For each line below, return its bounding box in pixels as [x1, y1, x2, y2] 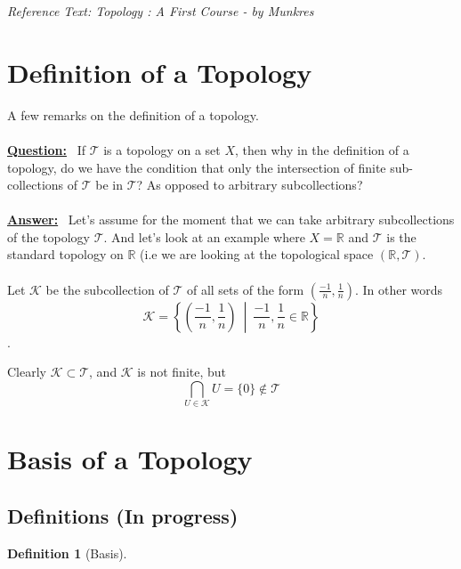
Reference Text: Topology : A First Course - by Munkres [7, 2, 314, 20]
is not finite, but [137, 362, 227, 381]
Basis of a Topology [7, 441, 253, 477]
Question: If [7, 140, 85, 159]
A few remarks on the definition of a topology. [7, 105, 259, 124]
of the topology [7, 227, 90, 246]
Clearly [7, 362, 46, 381]
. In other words [354, 280, 443, 298]
